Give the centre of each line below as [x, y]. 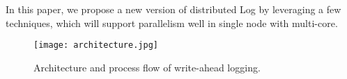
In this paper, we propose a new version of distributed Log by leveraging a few [173, 9]
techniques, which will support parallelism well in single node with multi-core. [172, 23]
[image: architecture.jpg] [96, 45]
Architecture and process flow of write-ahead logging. [147, 67]
